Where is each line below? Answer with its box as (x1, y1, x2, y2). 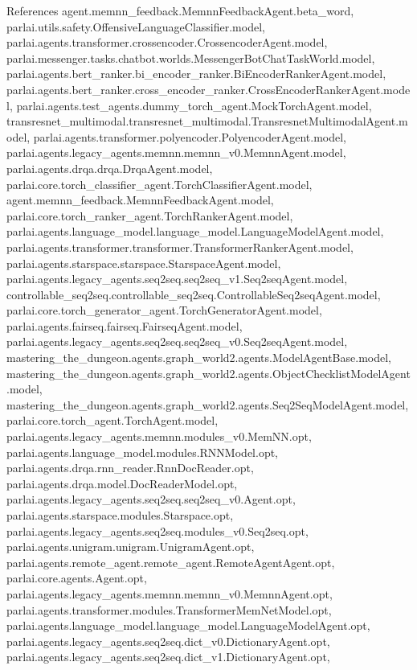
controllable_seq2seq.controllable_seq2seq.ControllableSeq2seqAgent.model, (6, 286, 381, 302)
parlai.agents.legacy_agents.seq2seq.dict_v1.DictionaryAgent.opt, (6, 648, 330, 665)
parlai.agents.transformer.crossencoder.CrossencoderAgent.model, (6, 34, 328, 51)
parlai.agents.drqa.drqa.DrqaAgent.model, (6, 159, 213, 176)
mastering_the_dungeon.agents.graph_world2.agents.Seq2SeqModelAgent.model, (6, 396, 409, 413)
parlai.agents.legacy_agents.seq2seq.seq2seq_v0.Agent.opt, (6, 491, 296, 508)
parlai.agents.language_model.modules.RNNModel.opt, (6, 443, 279, 460)
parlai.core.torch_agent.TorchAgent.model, (6, 412, 219, 429)
